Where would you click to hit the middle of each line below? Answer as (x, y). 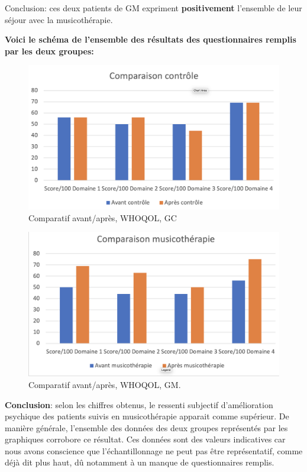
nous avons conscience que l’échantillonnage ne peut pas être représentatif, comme (154, 450)
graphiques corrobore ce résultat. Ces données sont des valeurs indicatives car (145, 439)
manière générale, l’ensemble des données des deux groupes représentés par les (146, 427)
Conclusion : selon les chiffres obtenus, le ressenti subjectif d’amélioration (139, 404)
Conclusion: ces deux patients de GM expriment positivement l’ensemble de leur (153, 8)
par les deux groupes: (49, 51)
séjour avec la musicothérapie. (59, 19)
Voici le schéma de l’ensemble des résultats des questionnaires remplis (151, 39)
